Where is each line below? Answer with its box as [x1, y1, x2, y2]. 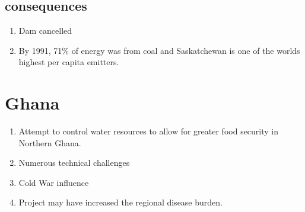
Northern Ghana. [18, 136, 81, 149]
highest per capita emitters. [18, 56, 119, 68]
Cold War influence [18, 176, 89, 188]
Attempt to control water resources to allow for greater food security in [18, 125, 279, 137]
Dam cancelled [18, 24, 72, 37]
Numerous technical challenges [18, 156, 130, 169]
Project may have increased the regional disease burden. [18, 196, 223, 208]
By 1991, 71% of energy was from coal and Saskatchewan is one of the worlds [18, 44, 300, 56]
